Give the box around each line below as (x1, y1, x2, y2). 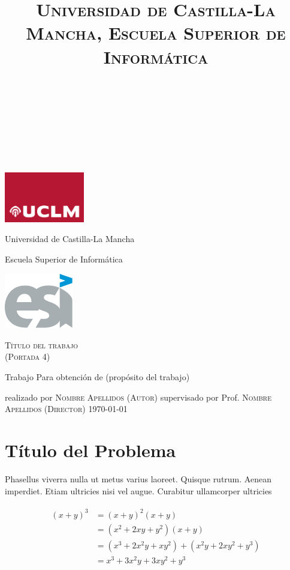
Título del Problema (5, 438, 176, 462)
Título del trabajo (5, 338, 78, 351)
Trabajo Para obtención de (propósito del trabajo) (5, 371, 190, 383)
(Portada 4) (5, 350, 50, 363)
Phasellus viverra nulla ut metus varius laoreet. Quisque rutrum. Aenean (5, 472, 271, 485)
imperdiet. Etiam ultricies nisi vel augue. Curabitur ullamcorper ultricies (5, 484, 272, 497)
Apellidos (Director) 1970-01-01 (5, 402, 128, 415)
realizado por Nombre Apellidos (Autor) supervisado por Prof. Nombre (5, 390, 271, 403)
